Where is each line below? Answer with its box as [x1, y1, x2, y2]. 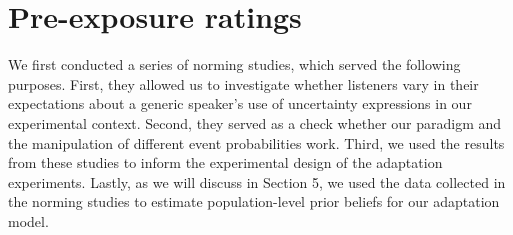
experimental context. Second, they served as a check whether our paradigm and [8, 112, 502, 133]
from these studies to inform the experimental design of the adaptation [8, 152, 443, 173]
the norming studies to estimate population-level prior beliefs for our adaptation [8, 191, 500, 212]
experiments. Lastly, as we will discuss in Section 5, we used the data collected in [8, 171, 506, 192]
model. [8, 210, 49, 231]
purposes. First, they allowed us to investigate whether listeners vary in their [8, 73, 479, 94]
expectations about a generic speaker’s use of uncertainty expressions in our [8, 93, 472, 114]
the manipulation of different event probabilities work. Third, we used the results [8, 132, 505, 153]
